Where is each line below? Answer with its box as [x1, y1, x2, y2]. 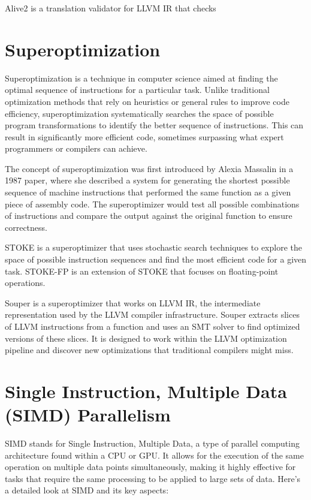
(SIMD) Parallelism [5, 402, 171, 427]
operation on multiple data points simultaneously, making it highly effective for [5, 460, 296, 473]
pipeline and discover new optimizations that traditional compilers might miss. [5, 344, 294, 356]
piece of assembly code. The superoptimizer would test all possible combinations [5, 197, 300, 210]
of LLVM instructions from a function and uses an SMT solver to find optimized [5, 320, 300, 332]
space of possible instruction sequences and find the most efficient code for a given [5, 253, 307, 266]
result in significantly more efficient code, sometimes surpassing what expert [5, 130, 284, 143]
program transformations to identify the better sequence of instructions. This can [5, 119, 304, 131]
